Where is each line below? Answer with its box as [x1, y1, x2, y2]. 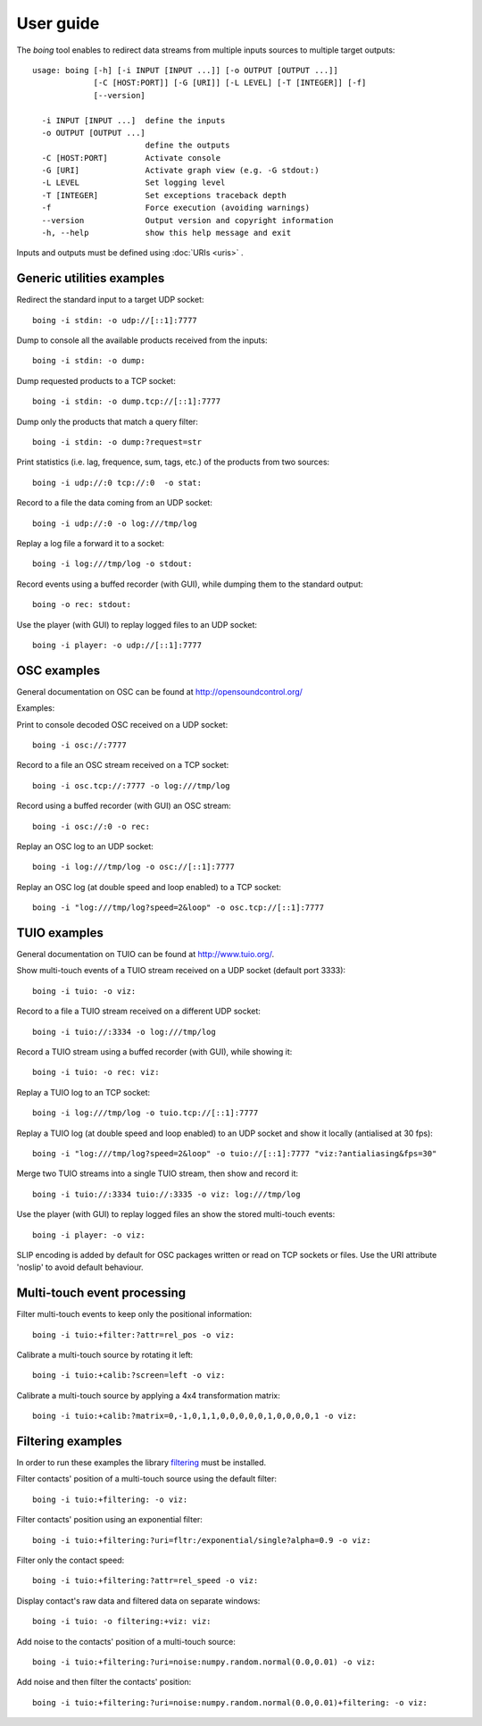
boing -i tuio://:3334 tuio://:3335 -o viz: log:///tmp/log [32, 1188, 301, 1199]
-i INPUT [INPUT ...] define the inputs [41, 115, 226, 125]
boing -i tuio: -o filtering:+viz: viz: [32, 1616, 212, 1627]
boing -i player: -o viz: [32, 1230, 146, 1240]
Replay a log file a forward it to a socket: [16, 538, 165, 548]
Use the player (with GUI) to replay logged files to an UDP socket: [16, 619, 258, 630]
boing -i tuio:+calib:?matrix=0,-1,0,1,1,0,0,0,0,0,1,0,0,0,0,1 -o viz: [32, 1411, 357, 1422]
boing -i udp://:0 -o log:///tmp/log [32, 518, 198, 529]
